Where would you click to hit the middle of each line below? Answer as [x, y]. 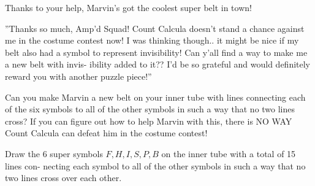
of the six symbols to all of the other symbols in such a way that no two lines [150, 109]
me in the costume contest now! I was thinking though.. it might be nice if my [152, 40]
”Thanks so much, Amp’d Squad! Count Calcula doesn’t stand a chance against [155, 28]
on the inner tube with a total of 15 [229, 153]
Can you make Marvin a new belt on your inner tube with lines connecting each [155, 97]
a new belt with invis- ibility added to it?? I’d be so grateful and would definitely [158, 64]
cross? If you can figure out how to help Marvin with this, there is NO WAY [149, 121]
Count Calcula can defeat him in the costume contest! [106, 133]
